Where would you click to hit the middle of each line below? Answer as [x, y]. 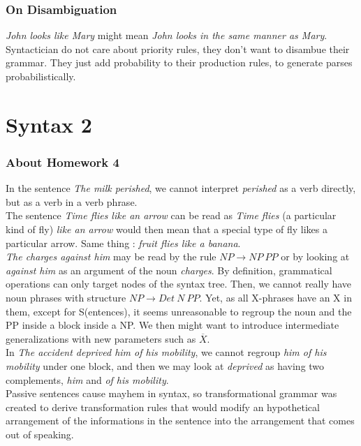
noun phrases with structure [66, 297]
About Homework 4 [62, 162]
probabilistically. [41, 76]
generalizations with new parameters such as [101, 338]
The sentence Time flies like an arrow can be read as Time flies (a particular [171, 215]
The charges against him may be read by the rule [111, 257]
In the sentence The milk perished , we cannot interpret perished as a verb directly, [181, 188]
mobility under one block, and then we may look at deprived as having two [165, 365]
